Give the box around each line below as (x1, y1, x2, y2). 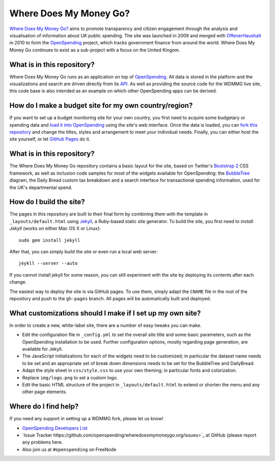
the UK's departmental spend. (9, 184, 73, 190)
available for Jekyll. (22, 346, 63, 352)
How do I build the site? (9, 198, 85, 206)
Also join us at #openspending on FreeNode (22, 446, 117, 452)
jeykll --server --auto (18, 260, 78, 266)
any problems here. (22, 439, 63, 445)
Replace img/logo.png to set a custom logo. (22, 374, 118, 380)
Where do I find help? (9, 402, 79, 411)
